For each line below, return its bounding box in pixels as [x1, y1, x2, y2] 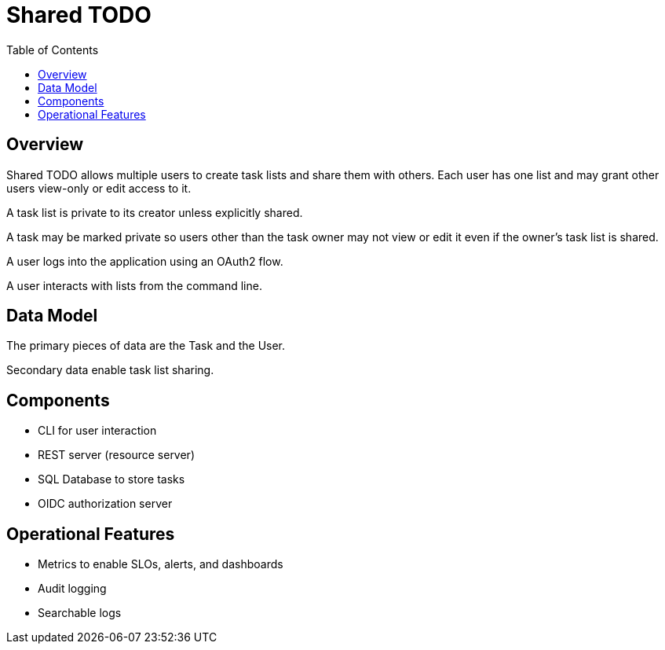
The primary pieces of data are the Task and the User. [6, 339, 286, 353]
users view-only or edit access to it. [6, 181, 192, 195]
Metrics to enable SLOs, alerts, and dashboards [38, 557, 283, 571]
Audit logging [38, 582, 107, 596]
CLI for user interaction [38, 424, 157, 438]
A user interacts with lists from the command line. [6, 278, 262, 292]
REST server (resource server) [38, 448, 195, 462]
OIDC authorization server [38, 497, 173, 511]
